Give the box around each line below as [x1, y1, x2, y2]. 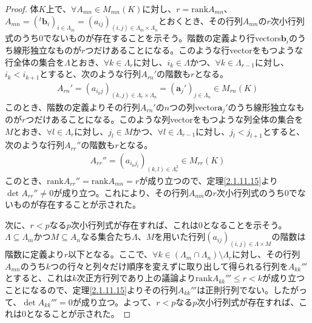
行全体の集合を [5, 55, 64, 68]
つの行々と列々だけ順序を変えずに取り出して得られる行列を [50, 259, 288, 272]
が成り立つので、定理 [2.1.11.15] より [139, 174, 278, 186]
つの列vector [169, 100, 218, 113]
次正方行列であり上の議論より [76, 271, 195, 284]
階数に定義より [5, 248, 64, 260]
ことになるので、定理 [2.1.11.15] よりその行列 [5, 283, 178, 296]
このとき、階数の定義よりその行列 [5, 100, 140, 113]
